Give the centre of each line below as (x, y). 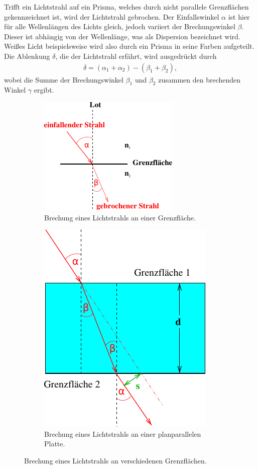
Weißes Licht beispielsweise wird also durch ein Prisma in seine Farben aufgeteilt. (129, 46)
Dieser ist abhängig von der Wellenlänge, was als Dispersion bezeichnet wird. (122, 36)
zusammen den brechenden (200, 79)
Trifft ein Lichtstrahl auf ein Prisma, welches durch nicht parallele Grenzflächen (126, 7)
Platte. (55, 444)
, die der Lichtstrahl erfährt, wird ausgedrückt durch (136, 56)
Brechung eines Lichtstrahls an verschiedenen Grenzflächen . (115, 460)
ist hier (239, 16)
